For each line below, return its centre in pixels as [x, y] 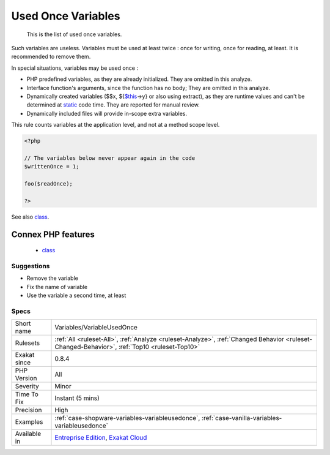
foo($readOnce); [49, 184]
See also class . [30, 217]
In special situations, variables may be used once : [75, 68]
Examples [29, 422]
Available [28, 434]
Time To [27, 394]
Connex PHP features [53, 234]
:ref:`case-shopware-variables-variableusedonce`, [127, 418]
